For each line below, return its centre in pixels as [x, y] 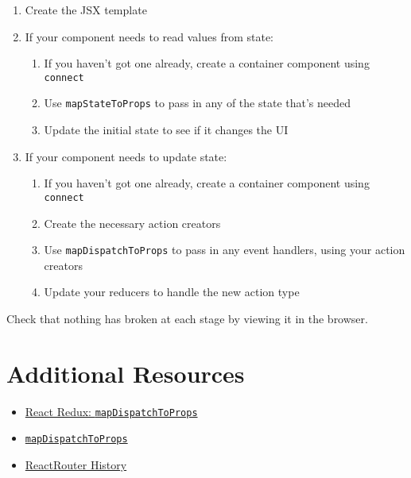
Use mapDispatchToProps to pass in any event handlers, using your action [225, 250]
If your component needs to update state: [126, 156]
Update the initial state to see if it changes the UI [166, 130]
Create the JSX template [86, 10]
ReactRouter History [76, 465]
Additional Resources [126, 373]
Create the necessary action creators [132, 223]
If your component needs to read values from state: [149, 36]
